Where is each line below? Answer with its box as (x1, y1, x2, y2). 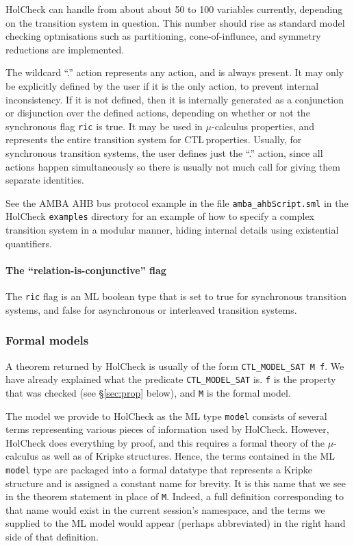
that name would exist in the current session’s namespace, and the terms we (5, 502, 325, 517)
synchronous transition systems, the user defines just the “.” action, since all (5, 146, 323, 160)
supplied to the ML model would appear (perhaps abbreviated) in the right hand (5, 516, 346, 530)
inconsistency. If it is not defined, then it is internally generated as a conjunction (5, 92, 344, 106)
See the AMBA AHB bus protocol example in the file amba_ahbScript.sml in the (5, 195, 349, 210)
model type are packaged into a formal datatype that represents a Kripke (5, 462, 312, 476)
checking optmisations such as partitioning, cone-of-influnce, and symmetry (5, 29, 321, 43)
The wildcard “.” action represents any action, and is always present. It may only (5, 65, 344, 79)
